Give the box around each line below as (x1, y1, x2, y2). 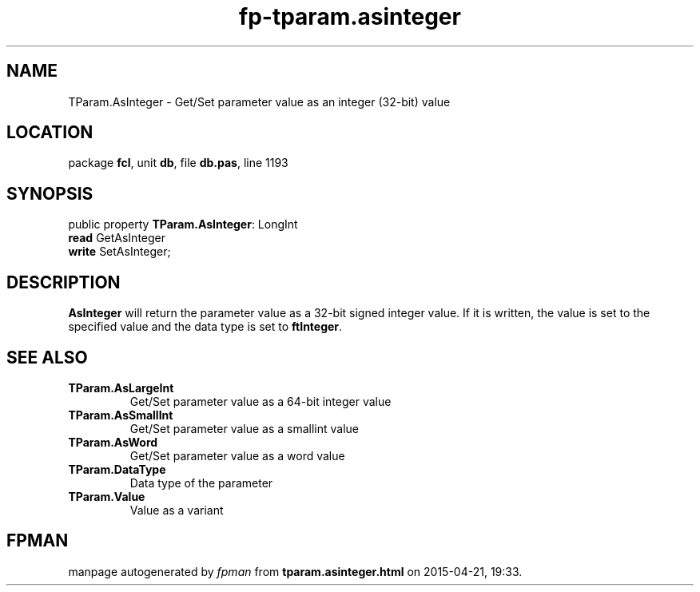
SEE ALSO (6, 347, 88, 368)
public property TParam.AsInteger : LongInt (68, 217, 298, 232)
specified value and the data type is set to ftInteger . (68, 320, 343, 334)
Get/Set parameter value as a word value (129, 448, 345, 463)
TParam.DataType (68, 462, 166, 476)
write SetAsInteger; (68, 244, 171, 259)
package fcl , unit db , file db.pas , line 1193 (68, 156, 288, 170)
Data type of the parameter (129, 475, 273, 490)
